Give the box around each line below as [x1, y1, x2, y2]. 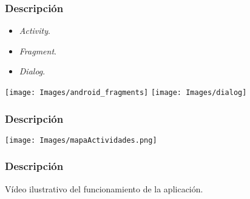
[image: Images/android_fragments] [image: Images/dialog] [5, 88, 247, 97]
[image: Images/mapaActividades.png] [5, 135, 157, 145]
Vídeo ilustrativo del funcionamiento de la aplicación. [5, 182, 203, 195]
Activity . [19, 24, 50, 37]
